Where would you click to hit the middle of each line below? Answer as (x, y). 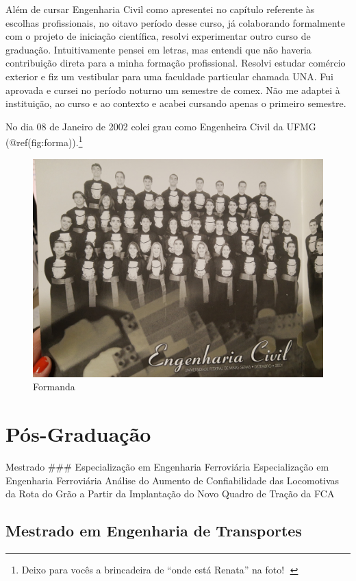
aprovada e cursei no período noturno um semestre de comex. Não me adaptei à (173, 90)
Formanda (54, 387)
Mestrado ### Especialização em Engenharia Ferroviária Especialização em (167, 466)
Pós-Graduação (78, 433)
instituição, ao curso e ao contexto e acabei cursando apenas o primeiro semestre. (176, 103)
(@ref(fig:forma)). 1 (44, 141)
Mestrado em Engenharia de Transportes (154, 531)
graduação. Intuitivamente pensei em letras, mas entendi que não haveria (158, 49)
